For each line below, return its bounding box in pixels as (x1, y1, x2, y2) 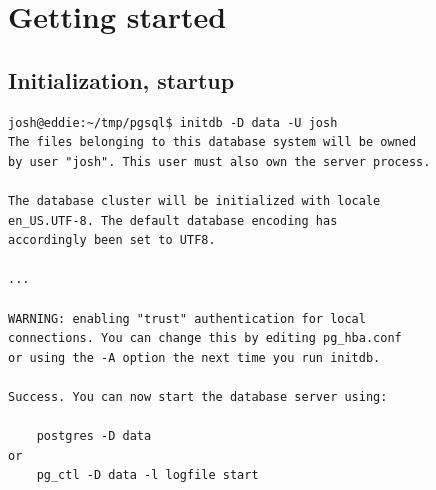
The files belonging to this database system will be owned (8, 135, 417, 150)
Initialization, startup (8, 64, 235, 95)
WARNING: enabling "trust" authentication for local (8, 311, 366, 326)
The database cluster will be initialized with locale (8, 193, 381, 208)
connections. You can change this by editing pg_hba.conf (8, 331, 402, 346)
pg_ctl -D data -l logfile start (36, 468, 259, 483)
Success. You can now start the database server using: (8, 389, 388, 404)
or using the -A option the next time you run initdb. (8, 350, 381, 365)
